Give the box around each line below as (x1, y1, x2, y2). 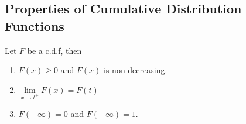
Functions (5, 16, 64, 35)
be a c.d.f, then (27, 44, 82, 56)
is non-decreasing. (104, 64, 168, 76)
